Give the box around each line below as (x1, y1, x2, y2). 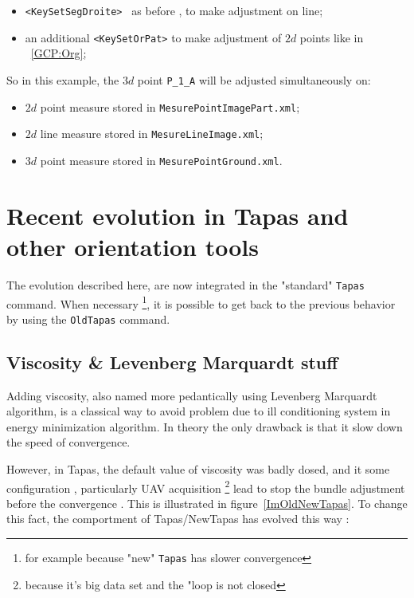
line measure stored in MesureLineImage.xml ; (40, 125, 264, 142)
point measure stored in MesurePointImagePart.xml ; (40, 98, 300, 115)
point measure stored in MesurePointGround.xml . (40, 151, 283, 168)
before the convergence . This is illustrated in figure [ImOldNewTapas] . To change (6, 494, 408, 511)
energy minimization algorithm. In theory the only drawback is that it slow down (6, 418, 403, 435)
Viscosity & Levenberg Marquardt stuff (6, 349, 338, 374)
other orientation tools (6, 230, 259, 262)
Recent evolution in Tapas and (6, 199, 349, 231)
